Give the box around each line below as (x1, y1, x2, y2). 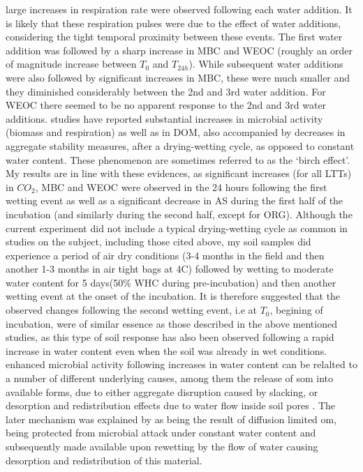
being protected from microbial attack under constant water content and (6, 425, 316, 440)
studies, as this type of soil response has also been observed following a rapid (6, 330, 334, 344)
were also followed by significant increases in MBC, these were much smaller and (6, 70, 350, 84)
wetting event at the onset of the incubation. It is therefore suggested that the (6, 289, 341, 303)
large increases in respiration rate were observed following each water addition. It (6, 2, 353, 16)
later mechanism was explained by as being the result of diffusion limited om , (6, 411, 337, 426)
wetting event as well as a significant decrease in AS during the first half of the (6, 193, 343, 208)
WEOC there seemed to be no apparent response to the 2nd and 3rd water (6, 98, 327, 112)
